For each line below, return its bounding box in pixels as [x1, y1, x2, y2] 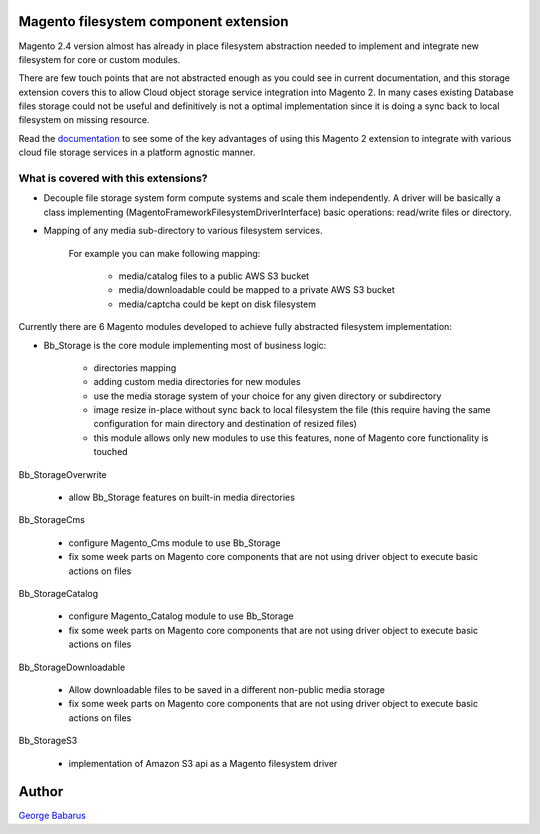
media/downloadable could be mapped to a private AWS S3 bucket [118, 284, 395, 296]
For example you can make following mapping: [68, 247, 261, 259]
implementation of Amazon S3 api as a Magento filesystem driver [68, 757, 338, 769]
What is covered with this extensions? [18, 171, 208, 185]
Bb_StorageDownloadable [18, 661, 126, 673]
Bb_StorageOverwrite [18, 468, 107, 480]
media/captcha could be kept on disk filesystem [118, 298, 317, 310]
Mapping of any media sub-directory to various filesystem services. [43, 225, 323, 237]
